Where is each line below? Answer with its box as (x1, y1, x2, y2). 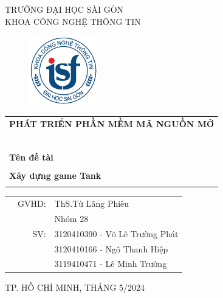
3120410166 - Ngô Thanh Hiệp (54, 242, 168, 255)
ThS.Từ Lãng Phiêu (54, 197, 129, 210)
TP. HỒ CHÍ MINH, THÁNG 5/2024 (5, 280, 145, 293)
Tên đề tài (9, 150, 53, 163)
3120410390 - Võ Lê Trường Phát (54, 227, 179, 240)
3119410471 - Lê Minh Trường (54, 257, 167, 270)
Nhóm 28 (54, 212, 89, 224)
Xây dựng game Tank (9, 168, 101, 181)
